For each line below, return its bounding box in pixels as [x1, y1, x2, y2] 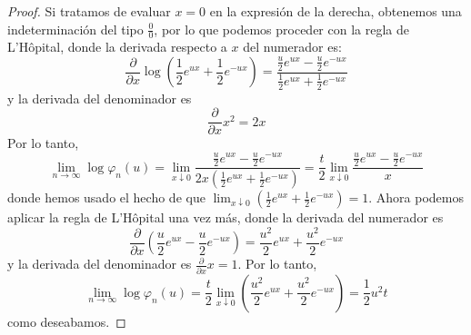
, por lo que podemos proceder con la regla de [154, 19, 409, 38]
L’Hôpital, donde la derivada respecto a [7, 37, 227, 56]
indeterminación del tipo [7, 19, 144, 38]
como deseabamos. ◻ [7, 311, 126, 330]
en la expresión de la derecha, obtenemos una [209, 2, 462, 20]
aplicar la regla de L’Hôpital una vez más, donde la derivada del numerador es [7, 208, 444, 227]
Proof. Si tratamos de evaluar [7, 2, 171, 20]
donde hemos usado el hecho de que [7, 188, 205, 207]
